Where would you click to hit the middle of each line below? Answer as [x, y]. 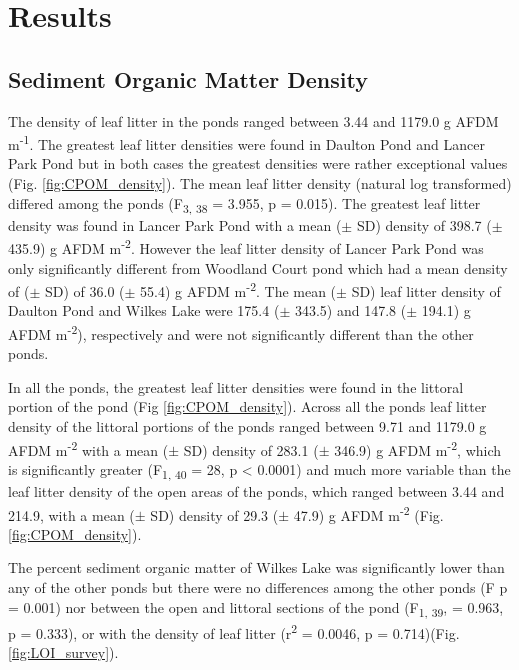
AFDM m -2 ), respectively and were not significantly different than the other [241, 332]
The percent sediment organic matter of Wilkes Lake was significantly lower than [256, 567]
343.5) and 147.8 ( [350, 310]
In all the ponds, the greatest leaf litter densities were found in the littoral [236, 386]
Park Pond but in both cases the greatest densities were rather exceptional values [258, 163]
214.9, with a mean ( [71, 514]
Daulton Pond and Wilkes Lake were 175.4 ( [144, 310]
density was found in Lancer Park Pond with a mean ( [175, 224]
